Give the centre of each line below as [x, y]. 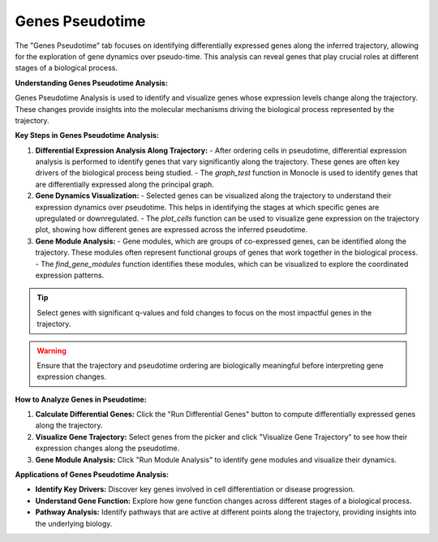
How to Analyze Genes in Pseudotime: [81, 399]
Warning [52, 351]
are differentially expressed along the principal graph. [125, 184]
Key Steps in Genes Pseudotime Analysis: [87, 135]
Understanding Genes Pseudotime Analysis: [91, 83]
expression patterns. [70, 275]
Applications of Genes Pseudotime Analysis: [92, 475]
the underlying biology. [74, 523]
